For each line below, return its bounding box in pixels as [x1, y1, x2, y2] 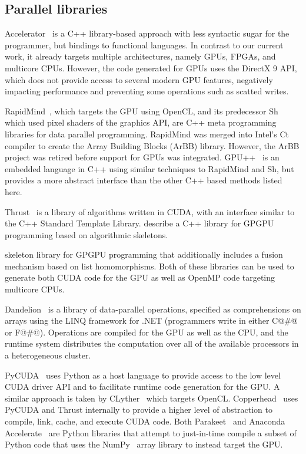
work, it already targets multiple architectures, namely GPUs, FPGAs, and [5, 50, 276, 62]
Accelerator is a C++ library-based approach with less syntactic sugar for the [5, 27, 290, 40]
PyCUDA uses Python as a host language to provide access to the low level [5, 369, 281, 381]
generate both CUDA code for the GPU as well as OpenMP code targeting [5, 271, 275, 284]
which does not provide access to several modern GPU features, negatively [5, 73, 273, 85]
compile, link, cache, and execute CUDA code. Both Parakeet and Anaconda [5, 415, 285, 427]
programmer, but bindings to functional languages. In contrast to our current [5, 38, 284, 51]
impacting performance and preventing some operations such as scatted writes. [5, 85, 289, 97]
